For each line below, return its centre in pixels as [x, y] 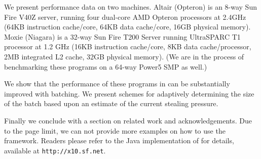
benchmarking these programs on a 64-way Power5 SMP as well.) [106, 66]
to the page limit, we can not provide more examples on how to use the [115, 130]
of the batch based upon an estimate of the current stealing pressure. [111, 103]
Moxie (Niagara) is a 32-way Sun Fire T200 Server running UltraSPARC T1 [122, 36]
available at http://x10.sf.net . [55, 150]
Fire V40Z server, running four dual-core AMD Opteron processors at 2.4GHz [125, 17]
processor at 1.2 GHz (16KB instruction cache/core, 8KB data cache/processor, [128, 46]
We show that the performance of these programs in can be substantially [117, 84]
